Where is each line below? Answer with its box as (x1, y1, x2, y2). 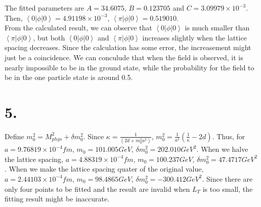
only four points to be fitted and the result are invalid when (5, 183, 190, 194)
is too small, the (202, 183, 253, 194)
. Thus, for (212, 131, 245, 141)
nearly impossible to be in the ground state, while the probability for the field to (5, 62, 254, 72)
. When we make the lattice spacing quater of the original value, (5, 163, 204, 174)
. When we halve (196, 144, 248, 154)
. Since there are (202, 173, 253, 184)
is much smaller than (185, 22, 250, 33)
